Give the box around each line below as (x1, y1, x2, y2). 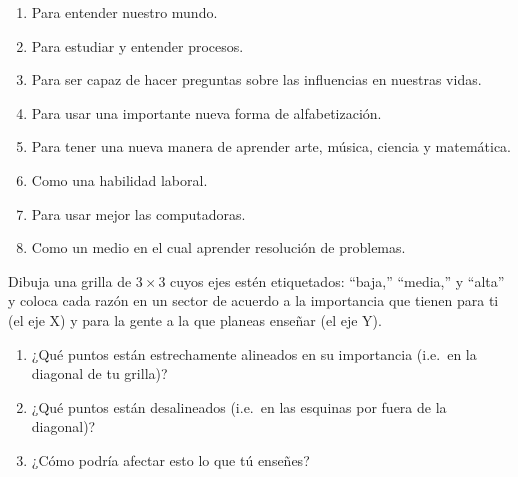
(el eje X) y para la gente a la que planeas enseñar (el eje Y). (8, 309, 382, 330)
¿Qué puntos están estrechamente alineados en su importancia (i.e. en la (31, 343, 477, 364)
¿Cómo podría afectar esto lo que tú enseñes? (31, 449, 310, 470)
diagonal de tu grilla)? (31, 363, 168, 384)
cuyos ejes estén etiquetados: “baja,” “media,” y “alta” (170, 270, 505, 291)
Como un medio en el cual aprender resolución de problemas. (31, 237, 406, 258)
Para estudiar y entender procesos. (31, 35, 244, 56)
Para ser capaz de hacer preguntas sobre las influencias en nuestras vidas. (31, 69, 482, 90)
